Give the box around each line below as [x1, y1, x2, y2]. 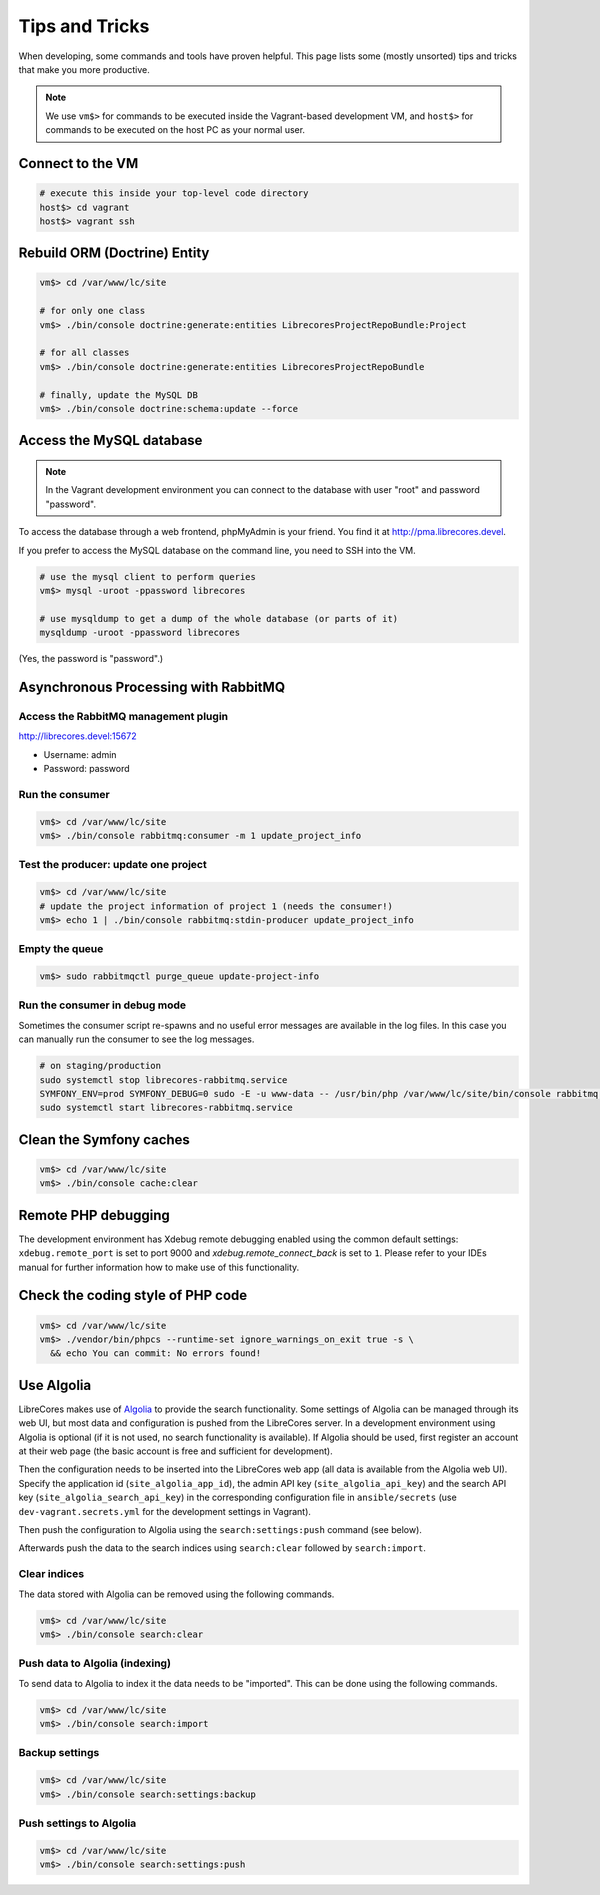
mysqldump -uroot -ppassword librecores [39, 627, 240, 639]
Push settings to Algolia [18, 1816, 137, 1830]
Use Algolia [18, 1376, 92, 1394]
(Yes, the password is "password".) [18, 653, 164, 665]
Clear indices [18, 1567, 85, 1581]
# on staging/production [39, 1060, 162, 1072]
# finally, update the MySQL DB [39, 389, 199, 400]
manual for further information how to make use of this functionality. [18, 1261, 300, 1273]
